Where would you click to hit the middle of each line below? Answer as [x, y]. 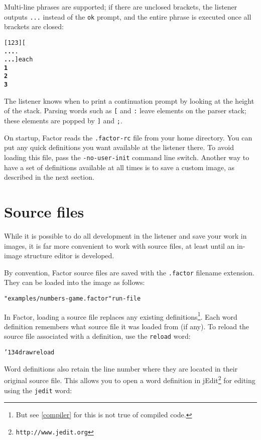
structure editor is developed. [69, 255]
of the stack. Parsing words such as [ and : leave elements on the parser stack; [125, 111]
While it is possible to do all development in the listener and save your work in [125, 235]
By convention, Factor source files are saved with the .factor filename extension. [129, 272]
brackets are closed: [34, 26]
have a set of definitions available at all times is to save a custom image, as [119, 167]
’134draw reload [29, 353]
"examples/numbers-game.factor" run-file [73, 298]
